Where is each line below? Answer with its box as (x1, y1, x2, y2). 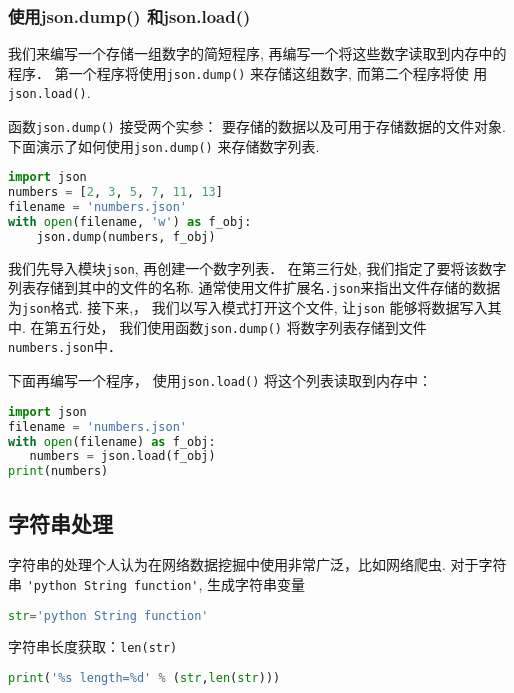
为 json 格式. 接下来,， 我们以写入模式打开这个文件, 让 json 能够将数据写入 (8, 297, 488, 318)
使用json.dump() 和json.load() (8, 3, 251, 28)
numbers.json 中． (8, 336, 122, 357)
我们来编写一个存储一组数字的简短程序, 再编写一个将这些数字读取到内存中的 (8, 43, 507, 64)
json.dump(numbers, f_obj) (36, 229, 216, 244)
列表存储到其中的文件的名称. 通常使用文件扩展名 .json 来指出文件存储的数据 (8, 277, 501, 298)
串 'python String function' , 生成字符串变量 (8, 573, 306, 594)
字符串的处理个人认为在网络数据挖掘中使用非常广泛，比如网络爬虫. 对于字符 (8, 554, 507, 575)
